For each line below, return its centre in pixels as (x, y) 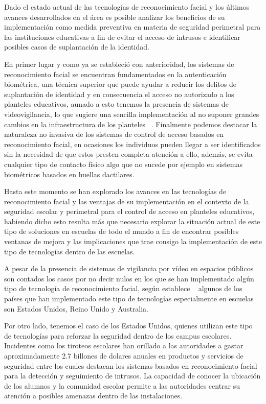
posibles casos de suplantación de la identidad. (77, 47)
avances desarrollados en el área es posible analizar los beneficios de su (115, 17)
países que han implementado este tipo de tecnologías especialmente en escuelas (129, 299)
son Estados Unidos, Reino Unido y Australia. (76, 308)
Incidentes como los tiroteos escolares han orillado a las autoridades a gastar (124, 346)
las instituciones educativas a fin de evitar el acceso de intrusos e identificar (122, 37)
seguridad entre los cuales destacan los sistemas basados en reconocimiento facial (131, 365)
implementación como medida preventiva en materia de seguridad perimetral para (132, 27)
